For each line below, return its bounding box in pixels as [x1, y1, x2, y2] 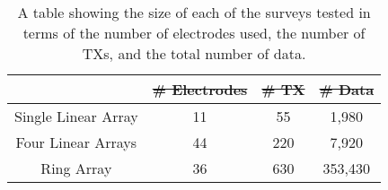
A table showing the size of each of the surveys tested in [17, 2, 371, 22]
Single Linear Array [14, 106, 138, 126]
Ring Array [40, 158, 112, 178]
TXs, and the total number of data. [82, 43, 306, 64]
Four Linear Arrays [15, 132, 137, 152]
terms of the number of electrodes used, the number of [22, 22, 366, 43]
